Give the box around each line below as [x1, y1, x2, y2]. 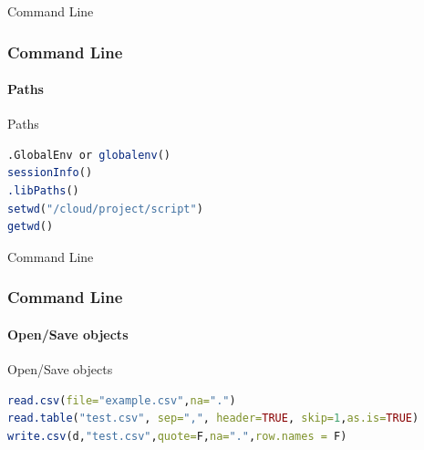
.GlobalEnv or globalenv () [7, 148, 171, 162]
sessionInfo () [7, 166, 93, 180]
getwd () [7, 220, 54, 234]
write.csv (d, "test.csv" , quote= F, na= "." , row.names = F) [7, 429, 347, 443]
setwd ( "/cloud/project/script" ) [7, 202, 203, 215]
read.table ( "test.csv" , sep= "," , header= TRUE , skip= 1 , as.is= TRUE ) [7, 412, 419, 425]
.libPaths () [7, 184, 79, 198]
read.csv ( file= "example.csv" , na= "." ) [7, 393, 236, 407]
